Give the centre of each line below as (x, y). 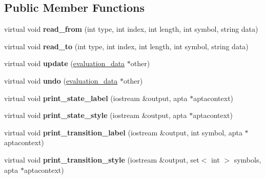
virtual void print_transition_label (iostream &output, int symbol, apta (123, 132)
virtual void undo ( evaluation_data (61, 80)
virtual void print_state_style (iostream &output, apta (96, 115)
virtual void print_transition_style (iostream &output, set (102, 159)
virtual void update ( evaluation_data (65, 63)
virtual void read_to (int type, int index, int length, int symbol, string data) (126, 46)
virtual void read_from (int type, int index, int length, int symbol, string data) (131, 29)
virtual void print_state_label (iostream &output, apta (96, 98)
